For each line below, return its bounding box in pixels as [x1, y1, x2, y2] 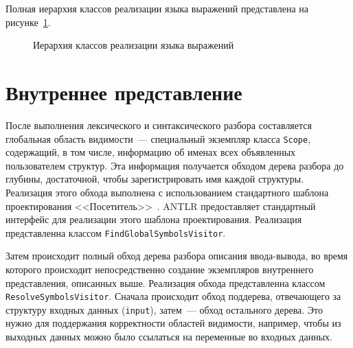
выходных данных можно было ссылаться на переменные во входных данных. [5, 329, 332, 344]
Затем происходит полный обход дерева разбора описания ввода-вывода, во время [5, 248, 348, 263]
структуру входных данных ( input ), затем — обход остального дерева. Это [5, 302, 323, 316]
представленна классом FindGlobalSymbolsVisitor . [5, 225, 226, 240]
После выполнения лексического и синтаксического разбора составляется [5, 117, 312, 132]
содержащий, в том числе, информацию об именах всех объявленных [5, 145, 296, 159]
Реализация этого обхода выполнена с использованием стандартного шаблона [5, 185, 329, 199]
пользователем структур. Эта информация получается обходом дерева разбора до [5, 158, 344, 172]
